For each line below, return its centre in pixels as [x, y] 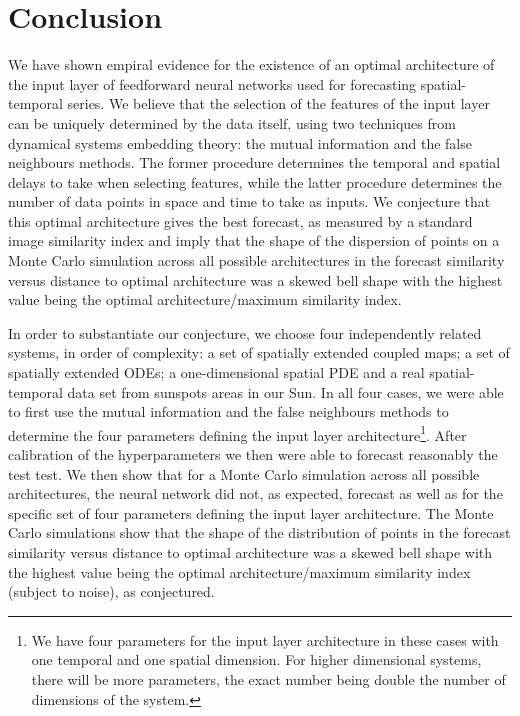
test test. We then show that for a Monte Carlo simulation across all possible [244, 473]
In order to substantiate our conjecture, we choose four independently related [245, 332]
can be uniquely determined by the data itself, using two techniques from [232, 122]
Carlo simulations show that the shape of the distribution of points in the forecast [259, 532]
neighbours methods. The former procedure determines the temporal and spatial [254, 162]
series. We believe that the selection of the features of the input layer [278, 103]
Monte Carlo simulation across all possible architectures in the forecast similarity [256, 260]
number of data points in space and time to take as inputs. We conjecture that [249, 201]
